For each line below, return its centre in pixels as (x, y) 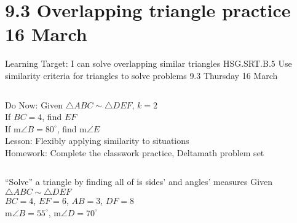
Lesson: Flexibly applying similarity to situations (97, 141)
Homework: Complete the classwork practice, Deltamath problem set (135, 152)
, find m (72, 128)
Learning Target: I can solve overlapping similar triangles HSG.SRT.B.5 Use (148, 63)
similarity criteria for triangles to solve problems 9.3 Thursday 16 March (141, 75)
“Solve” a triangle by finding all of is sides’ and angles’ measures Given (139, 182)
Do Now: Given (34, 104)
